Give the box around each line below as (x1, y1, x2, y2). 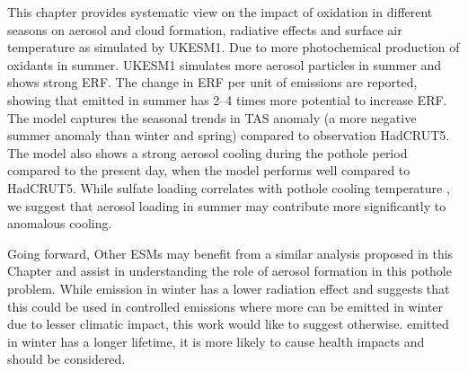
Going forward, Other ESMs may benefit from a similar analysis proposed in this (7, 243, 454, 262)
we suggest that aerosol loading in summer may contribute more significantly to (7, 196, 446, 215)
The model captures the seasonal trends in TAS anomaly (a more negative (7, 108, 417, 127)
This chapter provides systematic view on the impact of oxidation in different (7, 3, 433, 21)
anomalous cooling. (7, 214, 112, 233)
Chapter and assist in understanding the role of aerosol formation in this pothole (7, 261, 452, 280)
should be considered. (7, 349, 126, 368)
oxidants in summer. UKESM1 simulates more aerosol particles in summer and (7, 55, 442, 74)
